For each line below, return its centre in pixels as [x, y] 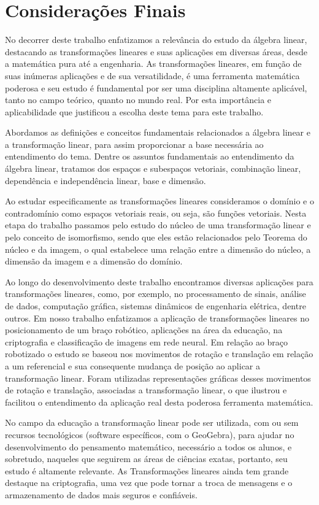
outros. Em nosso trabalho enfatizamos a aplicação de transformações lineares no [157, 318]
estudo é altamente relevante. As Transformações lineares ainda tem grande [147, 470]
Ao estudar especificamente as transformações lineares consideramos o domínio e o [159, 201]
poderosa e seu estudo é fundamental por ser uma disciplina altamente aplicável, [156, 87]
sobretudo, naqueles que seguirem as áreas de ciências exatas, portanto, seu [146, 459]
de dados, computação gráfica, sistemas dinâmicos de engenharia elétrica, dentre [156, 306]
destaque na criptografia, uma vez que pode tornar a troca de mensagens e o [149, 483]
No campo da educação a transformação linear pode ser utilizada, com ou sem [152, 422]
